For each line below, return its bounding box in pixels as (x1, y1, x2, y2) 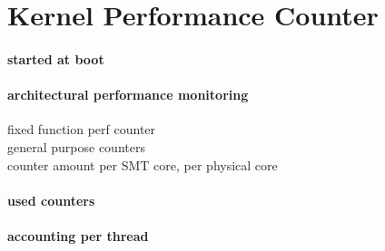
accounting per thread (7, 226, 149, 245)
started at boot (7, 49, 104, 68)
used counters (7, 190, 95, 209)
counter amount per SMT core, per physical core (7, 155, 278, 174)
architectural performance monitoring (7, 85, 249, 104)
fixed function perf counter (7, 120, 156, 139)
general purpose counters (7, 137, 145, 156)
